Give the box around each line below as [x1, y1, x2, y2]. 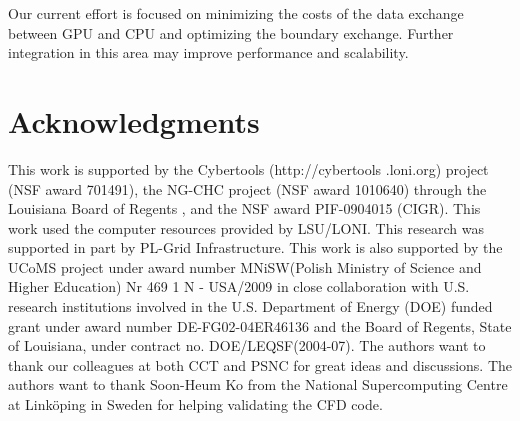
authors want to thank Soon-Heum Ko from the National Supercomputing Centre [8, 374, 508, 395]
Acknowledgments [8, 100, 260, 141]
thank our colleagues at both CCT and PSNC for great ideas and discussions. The [8, 354, 512, 375]
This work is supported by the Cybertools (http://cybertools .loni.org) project [8, 158, 489, 179]
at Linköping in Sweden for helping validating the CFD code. [8, 394, 383, 415]
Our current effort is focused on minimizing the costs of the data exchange [8, 3, 464, 23]
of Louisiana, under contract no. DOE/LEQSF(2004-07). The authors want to [8, 335, 486, 356]
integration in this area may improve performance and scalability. [8, 42, 409, 63]
